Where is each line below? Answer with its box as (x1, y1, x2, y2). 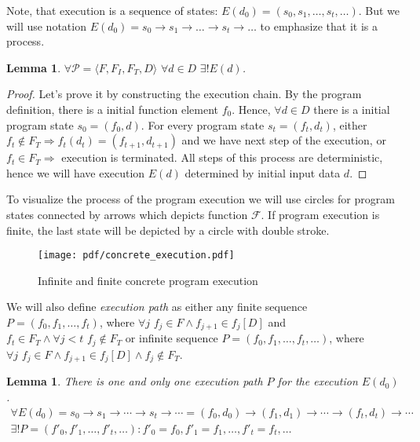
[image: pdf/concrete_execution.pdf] (38, 250, 235, 261)
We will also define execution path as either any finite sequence (6, 298, 308, 315)
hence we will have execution (6, 164, 145, 181)
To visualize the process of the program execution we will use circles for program (6, 191, 395, 207)
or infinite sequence (125, 330, 218, 346)
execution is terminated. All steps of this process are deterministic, (61, 149, 383, 166)
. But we (358, 2, 400, 18)
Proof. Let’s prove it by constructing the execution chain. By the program (6, 86, 362, 102)
